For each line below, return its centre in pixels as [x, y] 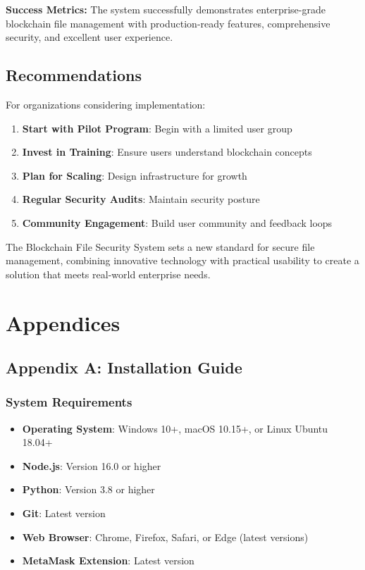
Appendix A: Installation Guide [124, 367]
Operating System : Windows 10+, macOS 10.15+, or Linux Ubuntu [175, 428]
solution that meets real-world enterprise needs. [108, 274]
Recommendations [74, 75]
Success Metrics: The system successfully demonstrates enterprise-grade [166, 9]
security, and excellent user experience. [89, 37]
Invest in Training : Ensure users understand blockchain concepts [167, 152]
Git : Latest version [64, 513]
